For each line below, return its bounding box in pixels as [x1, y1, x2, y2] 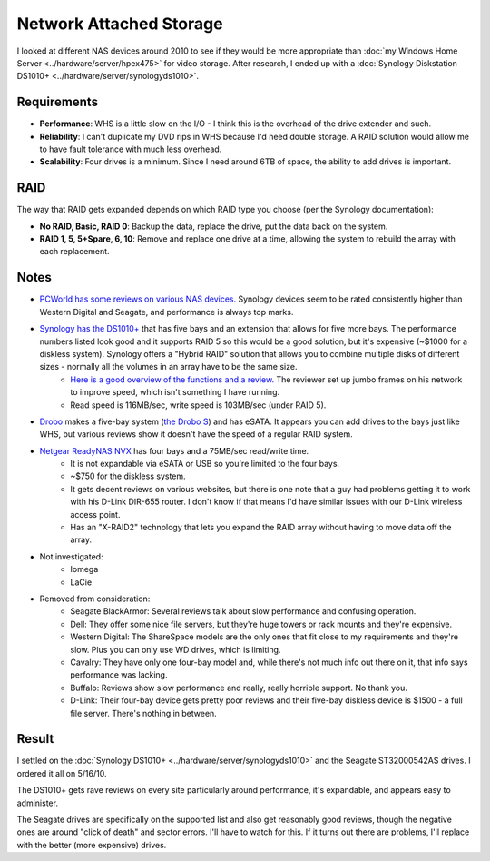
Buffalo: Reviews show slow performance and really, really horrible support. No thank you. [70, 682, 408, 693]
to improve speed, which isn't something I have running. [70, 387, 280, 398]
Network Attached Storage [16, 14, 223, 34]
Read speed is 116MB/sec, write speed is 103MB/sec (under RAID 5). [70, 400, 327, 411]
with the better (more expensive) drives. [16, 839, 167, 850]
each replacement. [39, 246, 110, 257]
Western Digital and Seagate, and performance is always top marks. [39, 306, 294, 317]
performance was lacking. [70, 669, 168, 680]
